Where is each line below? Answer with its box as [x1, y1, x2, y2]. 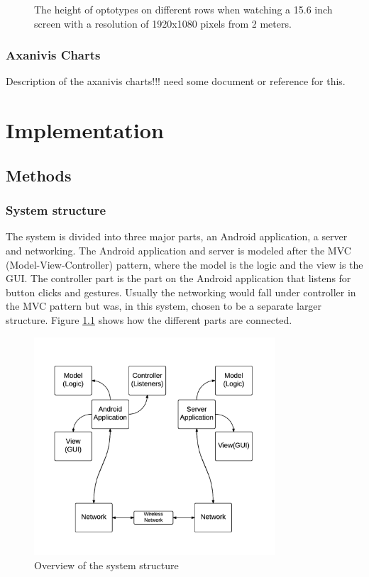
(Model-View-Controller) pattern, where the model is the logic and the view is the [6, 257, 363, 271]
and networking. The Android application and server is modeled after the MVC [6, 242, 351, 257]
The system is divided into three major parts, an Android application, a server [6, 229, 348, 244]
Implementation [6, 116, 164, 145]
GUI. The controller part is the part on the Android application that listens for [6, 271, 351, 286]
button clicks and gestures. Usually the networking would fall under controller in [6, 284, 356, 299]
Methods [6, 164, 72, 186]
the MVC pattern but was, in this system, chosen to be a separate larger [6, 298, 322, 313]
